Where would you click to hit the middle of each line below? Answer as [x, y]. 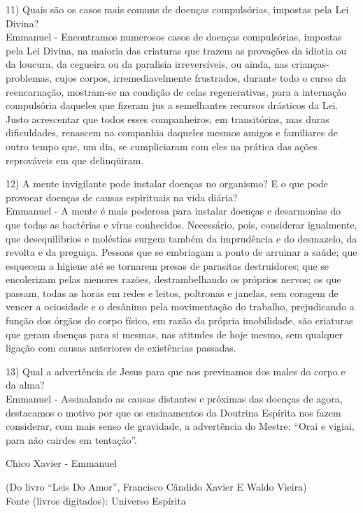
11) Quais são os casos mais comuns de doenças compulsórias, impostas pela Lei [177, 9]
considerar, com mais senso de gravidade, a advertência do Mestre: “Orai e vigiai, [180, 426]
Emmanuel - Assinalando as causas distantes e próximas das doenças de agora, [174, 399]
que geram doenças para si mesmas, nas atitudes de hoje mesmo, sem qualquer [175, 334]
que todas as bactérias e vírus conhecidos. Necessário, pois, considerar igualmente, [181, 224]
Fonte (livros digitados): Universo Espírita [96, 500]
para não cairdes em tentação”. [71, 439]
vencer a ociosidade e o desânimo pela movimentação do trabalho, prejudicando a [180, 306]
